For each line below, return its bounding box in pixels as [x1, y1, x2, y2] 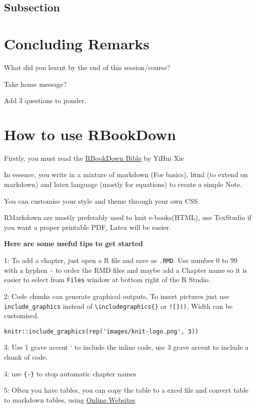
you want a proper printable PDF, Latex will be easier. [4, 222, 171, 232]
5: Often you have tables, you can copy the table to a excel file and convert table [4, 385, 249, 395]
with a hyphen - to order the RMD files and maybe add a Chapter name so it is [4, 264, 248, 275]
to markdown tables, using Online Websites [4, 394, 135, 405]
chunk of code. [4, 352, 48, 362]
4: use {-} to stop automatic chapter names [4, 368, 136, 378]
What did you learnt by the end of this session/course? [4, 62, 171, 72]
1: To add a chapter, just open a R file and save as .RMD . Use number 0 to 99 [4, 255, 238, 265]
